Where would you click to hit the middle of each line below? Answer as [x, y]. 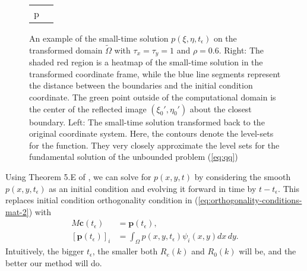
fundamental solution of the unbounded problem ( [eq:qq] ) [134, 157]
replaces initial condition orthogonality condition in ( [102, 200]
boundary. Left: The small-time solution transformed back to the [147, 122]
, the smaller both [125, 251]
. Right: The [241, 50]
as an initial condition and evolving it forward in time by [153, 188]
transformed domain [66, 50]
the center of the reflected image [88, 108]
